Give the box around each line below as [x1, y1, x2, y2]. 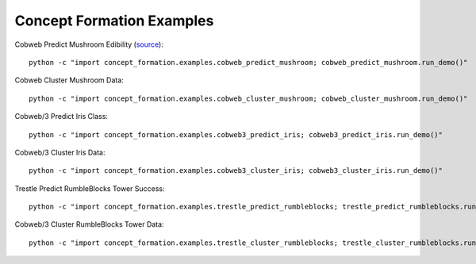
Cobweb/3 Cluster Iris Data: [14, 147, 106, 157]
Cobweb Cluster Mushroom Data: [14, 75, 125, 85]
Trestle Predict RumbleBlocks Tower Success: [14, 183, 166, 193]
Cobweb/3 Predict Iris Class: [14, 112, 109, 121]
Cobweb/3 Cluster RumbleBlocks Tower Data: [14, 220, 164, 229]
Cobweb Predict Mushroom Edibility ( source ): [14, 40, 164, 49]
